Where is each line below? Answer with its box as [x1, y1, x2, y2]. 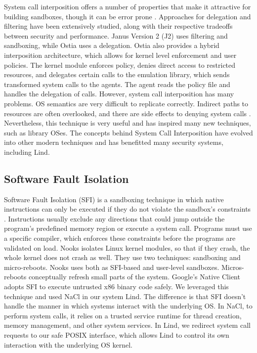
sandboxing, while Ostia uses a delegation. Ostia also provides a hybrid [4, 40, 219, 50]
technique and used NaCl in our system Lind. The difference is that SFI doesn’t [4, 291, 246, 301]
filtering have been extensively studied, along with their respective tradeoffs [4, 21, 233, 31]
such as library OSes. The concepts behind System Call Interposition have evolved [4, 127, 253, 137]
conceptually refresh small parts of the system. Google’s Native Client [28, 271, 240, 282]
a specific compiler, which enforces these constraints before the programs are [4, 233, 236, 243]
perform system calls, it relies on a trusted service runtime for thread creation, [4, 310, 242, 320]
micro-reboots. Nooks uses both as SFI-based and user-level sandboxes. [4, 262, 219, 272]
